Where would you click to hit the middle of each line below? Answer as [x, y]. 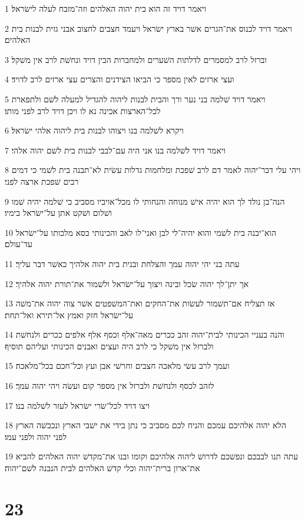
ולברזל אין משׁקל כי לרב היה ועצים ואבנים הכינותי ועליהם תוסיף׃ [109, 346]
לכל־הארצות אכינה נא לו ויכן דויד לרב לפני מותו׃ [83, 110]
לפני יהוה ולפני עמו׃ [36, 436]
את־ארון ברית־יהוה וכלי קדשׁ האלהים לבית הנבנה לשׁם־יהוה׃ [102, 468]
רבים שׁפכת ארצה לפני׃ [42, 181]
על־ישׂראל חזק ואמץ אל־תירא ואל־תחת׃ [69, 314]
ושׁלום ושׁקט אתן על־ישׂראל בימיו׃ [59, 213]
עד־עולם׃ [19, 244]
